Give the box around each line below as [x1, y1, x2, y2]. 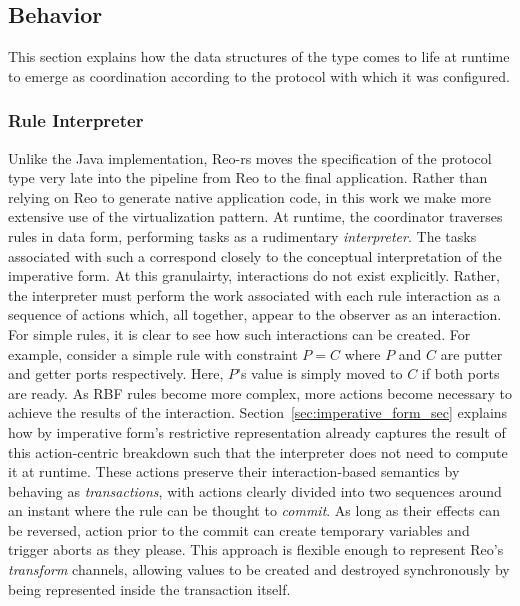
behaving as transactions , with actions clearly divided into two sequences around [8, 480, 502, 501]
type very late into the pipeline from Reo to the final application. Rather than [8, 167, 488, 188]
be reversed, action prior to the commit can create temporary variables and [8, 519, 470, 540]
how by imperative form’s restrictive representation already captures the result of [8, 421, 506, 442]
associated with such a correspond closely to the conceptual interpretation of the [8, 245, 502, 266]
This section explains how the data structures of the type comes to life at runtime [8, 46, 510, 67]
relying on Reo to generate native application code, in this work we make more [8, 186, 491, 207]
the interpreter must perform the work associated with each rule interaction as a [8, 284, 501, 305]
